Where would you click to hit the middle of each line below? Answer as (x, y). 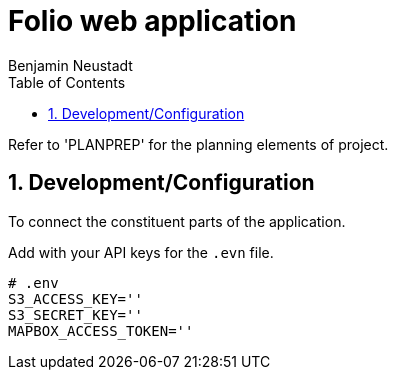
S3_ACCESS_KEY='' (75, 298)
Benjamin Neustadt (70, 65)
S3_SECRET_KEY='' (75, 314)
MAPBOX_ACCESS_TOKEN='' (101, 330)
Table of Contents (67, 82)
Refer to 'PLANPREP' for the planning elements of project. (198, 144)
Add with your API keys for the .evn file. (141, 252)
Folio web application (152, 21)
